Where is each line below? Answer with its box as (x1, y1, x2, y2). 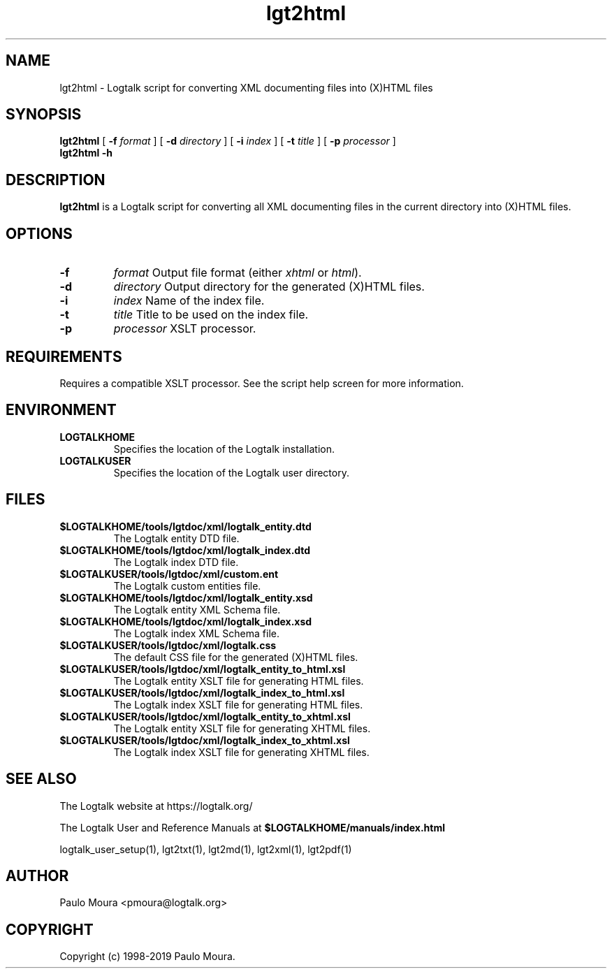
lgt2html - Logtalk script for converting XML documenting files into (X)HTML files (59, 81, 433, 94)
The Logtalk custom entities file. (113, 579, 261, 592)
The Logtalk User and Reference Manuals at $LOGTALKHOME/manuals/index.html (59, 821, 445, 834)
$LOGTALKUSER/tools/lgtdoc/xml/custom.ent (59, 567, 279, 580)
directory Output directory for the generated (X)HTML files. (113, 279, 425, 294)
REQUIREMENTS (6, 347, 122, 365)
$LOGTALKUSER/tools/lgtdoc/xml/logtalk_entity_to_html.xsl (59, 662, 346, 675)
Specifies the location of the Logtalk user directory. (113, 466, 349, 479)
